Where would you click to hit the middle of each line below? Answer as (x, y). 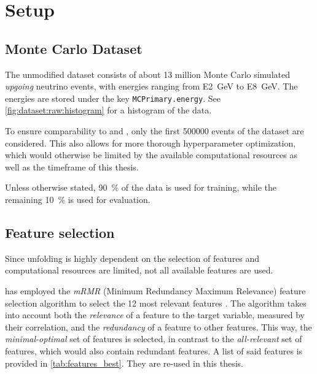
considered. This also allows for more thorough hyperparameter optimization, (151, 143)
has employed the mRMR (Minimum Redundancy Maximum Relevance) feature (155, 290)
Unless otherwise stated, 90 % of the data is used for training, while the (141, 187)
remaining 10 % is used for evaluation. (78, 199)
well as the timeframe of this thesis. (72, 166)
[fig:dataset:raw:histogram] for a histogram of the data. (108, 110)
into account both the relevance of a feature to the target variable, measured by (155, 315)
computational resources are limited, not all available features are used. (139, 270)
